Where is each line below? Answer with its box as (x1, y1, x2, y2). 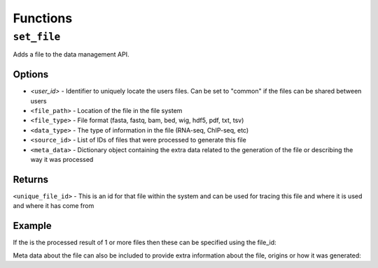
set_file (13, 31, 61, 43)
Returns (13, 173, 49, 185)
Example (13, 220, 52, 232)
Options (13, 68, 49, 80)
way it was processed (30, 156, 94, 164)
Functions (13, 10, 73, 26)
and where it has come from (13, 202, 94, 210)
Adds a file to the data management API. (13, 50, 129, 59)
